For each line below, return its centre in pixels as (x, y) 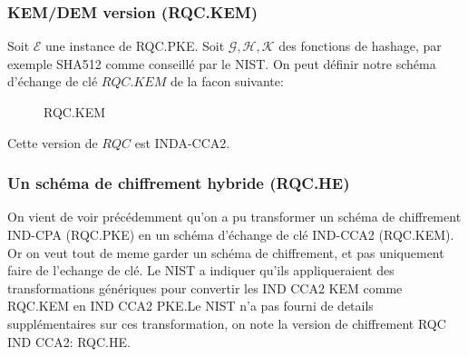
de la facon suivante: (227, 81)
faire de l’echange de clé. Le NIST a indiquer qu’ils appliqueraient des (201, 270)
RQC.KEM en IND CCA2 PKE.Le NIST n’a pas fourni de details (190, 306)
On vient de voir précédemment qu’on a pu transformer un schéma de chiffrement (234, 217)
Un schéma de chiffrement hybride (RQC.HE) (179, 183)
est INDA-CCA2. (182, 142)
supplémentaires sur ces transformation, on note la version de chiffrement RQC (227, 323)
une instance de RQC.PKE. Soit (135, 46)
